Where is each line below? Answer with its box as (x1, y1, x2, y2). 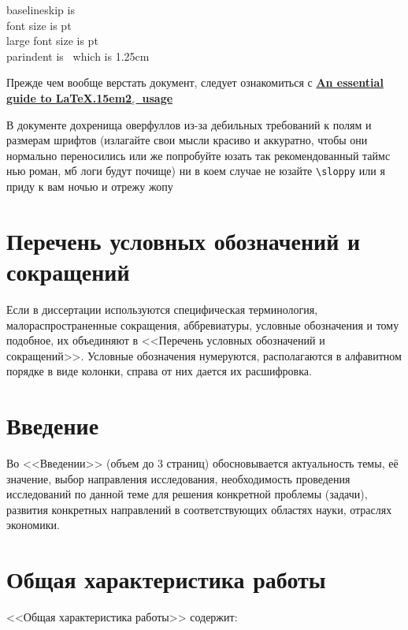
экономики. (6, 516, 60, 533)
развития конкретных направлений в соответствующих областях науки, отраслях (6, 501, 392, 517)
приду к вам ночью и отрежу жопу (6, 178, 173, 194)
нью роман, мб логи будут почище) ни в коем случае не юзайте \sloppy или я (6, 162, 385, 179)
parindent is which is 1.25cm (6, 47, 150, 64)
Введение (6, 409, 99, 442)
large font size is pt (6, 32, 98, 49)
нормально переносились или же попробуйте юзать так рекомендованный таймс (6, 147, 391, 163)
